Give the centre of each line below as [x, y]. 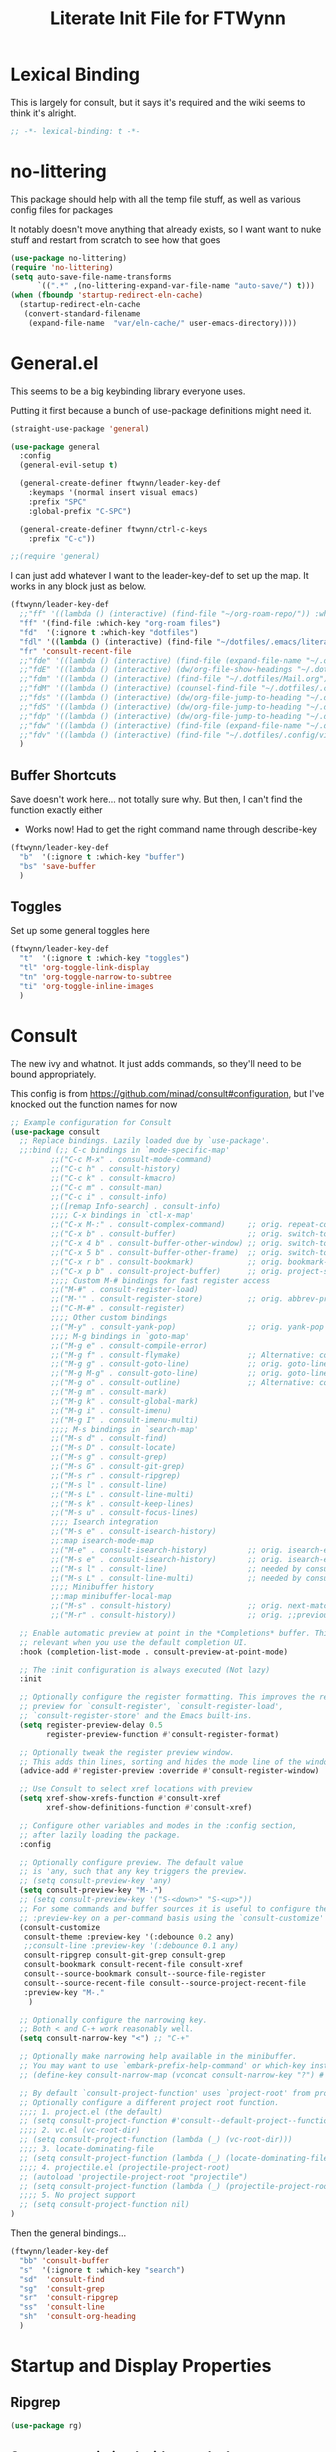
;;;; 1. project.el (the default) [91, 2112]
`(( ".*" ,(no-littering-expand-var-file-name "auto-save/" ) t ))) [175, 286]
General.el [54, 363]
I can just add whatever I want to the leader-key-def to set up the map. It [159, 576]
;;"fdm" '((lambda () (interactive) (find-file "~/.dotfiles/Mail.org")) [176, 679]
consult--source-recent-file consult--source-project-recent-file [165, 1983]
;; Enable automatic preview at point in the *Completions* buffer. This [176, 1633]
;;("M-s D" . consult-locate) [113, 1448]
